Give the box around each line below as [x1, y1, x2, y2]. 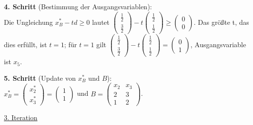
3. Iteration [4, 112, 37, 123]
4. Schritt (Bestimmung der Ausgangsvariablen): [4, 1, 152, 11]
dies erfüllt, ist [4, 39, 47, 50]
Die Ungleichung [4, 17, 53, 27]
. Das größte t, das [194, 17, 249, 27]
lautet [92, 17, 110, 27]
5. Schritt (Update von [4, 72, 76, 83]
